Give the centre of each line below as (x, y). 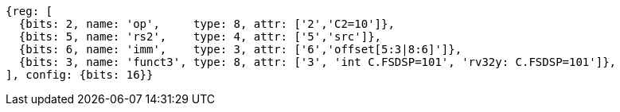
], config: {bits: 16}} (80, 75)
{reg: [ (29, 11)
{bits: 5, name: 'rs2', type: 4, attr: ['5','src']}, (200, 37)
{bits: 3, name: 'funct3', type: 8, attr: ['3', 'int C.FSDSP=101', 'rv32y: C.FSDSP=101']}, (318, 62)
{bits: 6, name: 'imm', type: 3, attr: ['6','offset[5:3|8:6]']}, (240, 49)
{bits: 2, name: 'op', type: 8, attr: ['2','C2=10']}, (207, 24)
